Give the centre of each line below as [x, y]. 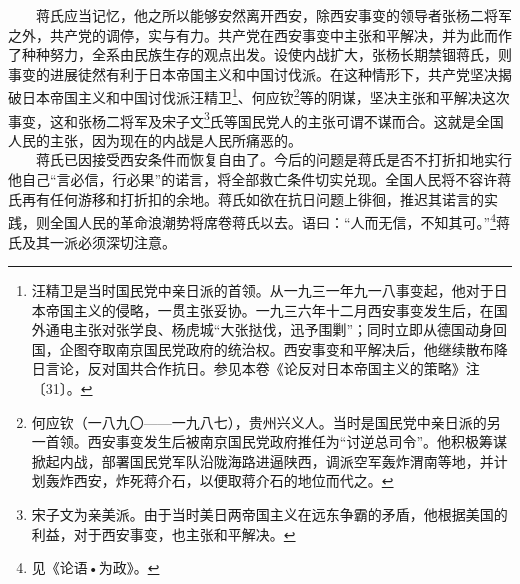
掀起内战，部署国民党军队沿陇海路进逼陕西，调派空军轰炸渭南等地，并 [262, 460]
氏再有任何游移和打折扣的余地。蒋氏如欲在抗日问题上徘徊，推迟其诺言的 [246, 198]
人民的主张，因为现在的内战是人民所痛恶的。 [155, 139]
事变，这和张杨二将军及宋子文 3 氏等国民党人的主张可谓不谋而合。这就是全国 [256, 119]
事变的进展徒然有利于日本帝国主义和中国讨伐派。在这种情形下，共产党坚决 [253, 73]
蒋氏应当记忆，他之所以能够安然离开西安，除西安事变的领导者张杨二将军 [273, 15]
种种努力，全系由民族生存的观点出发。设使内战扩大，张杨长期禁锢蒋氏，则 [266, 54]
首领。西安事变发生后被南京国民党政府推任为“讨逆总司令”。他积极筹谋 [276, 441]
